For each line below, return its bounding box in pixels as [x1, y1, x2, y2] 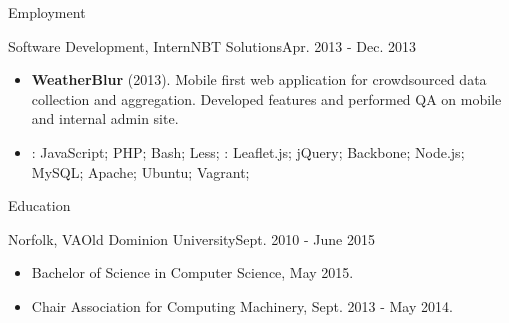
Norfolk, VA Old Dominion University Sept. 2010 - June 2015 [8, 228, 375, 249]
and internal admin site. [31, 108, 179, 129]
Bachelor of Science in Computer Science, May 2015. [31, 262, 354, 283]
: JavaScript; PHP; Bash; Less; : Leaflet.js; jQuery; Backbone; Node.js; [31, 141, 465, 162]
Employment [8, 2, 86, 22]
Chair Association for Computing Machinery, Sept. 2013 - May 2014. [31, 295, 453, 316]
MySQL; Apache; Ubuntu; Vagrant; [31, 161, 250, 182]
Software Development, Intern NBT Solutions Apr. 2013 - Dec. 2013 [8, 35, 416, 56]
